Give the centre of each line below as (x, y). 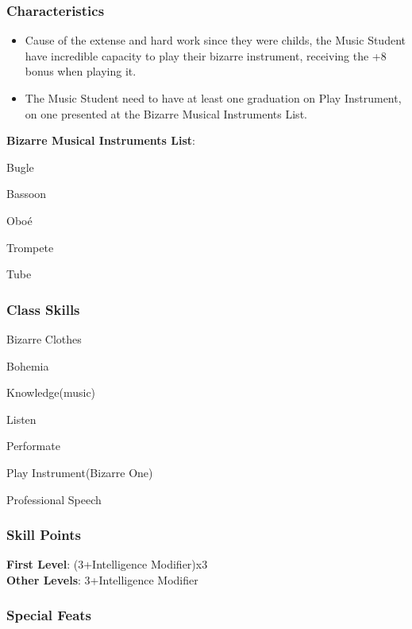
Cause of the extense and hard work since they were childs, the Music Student (215, 40)
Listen (21, 419)
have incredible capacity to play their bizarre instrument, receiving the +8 (206, 55)
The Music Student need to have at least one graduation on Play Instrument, (213, 98)
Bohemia (28, 365)
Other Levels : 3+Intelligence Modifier (102, 579)
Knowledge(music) (51, 392)
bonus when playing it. (81, 71)
